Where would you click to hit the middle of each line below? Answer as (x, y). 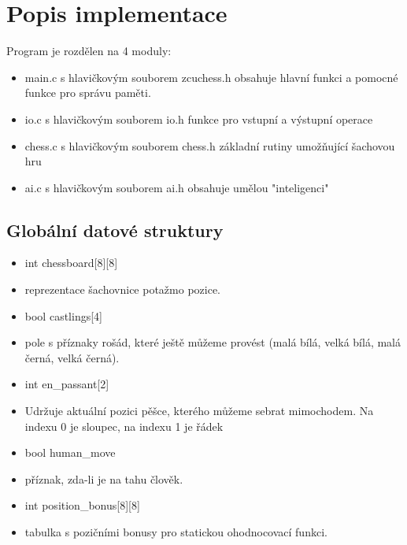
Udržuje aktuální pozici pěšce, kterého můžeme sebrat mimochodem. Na (199, 411)
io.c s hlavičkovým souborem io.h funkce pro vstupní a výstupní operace (199, 119)
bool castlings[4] (63, 315)
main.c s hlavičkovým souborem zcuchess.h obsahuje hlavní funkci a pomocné (211, 77)
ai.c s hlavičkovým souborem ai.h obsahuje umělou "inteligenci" (177, 187)
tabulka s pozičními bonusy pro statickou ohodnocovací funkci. (176, 532)
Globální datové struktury (115, 230)
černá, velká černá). (72, 357)
